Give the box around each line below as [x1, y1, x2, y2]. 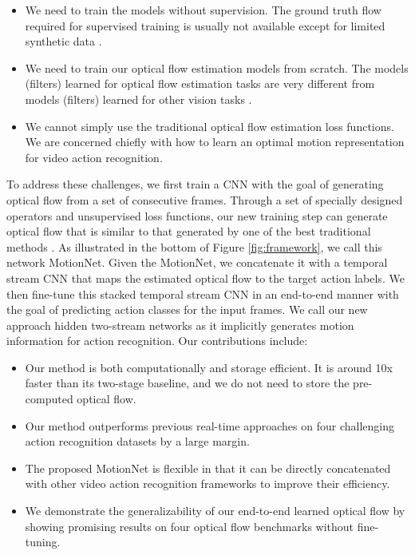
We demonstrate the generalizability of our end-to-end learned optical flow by [25, 502, 405, 519]
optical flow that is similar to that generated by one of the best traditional [6, 223, 371, 240]
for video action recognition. [25, 149, 163, 165]
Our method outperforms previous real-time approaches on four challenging [25, 417, 394, 434]
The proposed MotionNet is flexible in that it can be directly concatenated [25, 459, 391, 476]
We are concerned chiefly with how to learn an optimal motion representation [25, 133, 405, 150]
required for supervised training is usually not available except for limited [25, 17, 385, 34]
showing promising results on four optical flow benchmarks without [25, 517, 354, 534]
